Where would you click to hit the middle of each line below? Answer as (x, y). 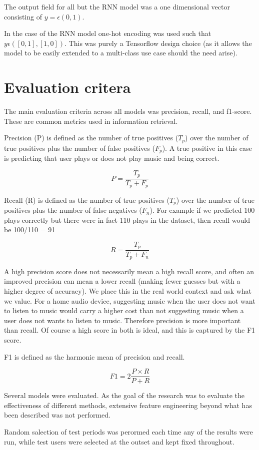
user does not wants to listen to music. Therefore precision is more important (122, 320)
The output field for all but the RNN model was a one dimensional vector (117, 6)
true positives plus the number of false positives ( (79, 148)
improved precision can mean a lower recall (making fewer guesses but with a (122, 281)
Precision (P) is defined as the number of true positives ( (91, 138)
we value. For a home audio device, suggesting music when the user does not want (130, 300)
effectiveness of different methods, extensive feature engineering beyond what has (128, 405)
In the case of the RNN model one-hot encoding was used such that (108, 33)
